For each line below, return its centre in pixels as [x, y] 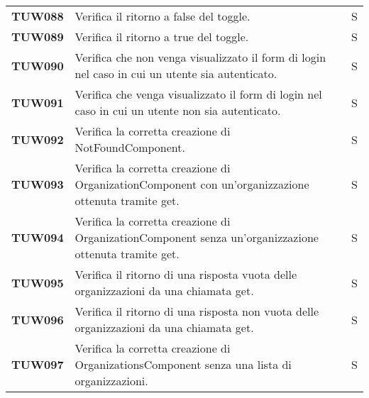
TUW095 [38, 282]
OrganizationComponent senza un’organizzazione [197, 237]
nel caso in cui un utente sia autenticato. [176, 73]
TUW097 [38, 364]
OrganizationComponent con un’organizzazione [192, 184]
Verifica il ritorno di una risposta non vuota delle [197, 311]
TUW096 [38, 319]
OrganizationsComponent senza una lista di [183, 364]
